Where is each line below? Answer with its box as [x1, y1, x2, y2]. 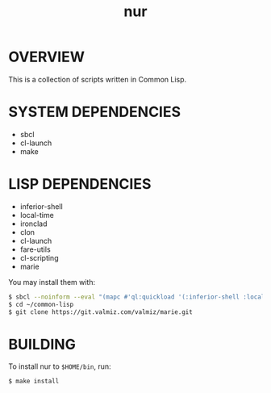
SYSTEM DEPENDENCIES [8, 103, 181, 121]
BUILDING [8, 335, 77, 353]
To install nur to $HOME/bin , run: [8, 362, 111, 371]
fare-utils [19, 245, 51, 254]
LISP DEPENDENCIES [8, 175, 152, 194]
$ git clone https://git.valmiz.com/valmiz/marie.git [8, 307, 194, 316]
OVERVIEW [8, 48, 85, 66]
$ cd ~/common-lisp [8, 300, 74, 308]
